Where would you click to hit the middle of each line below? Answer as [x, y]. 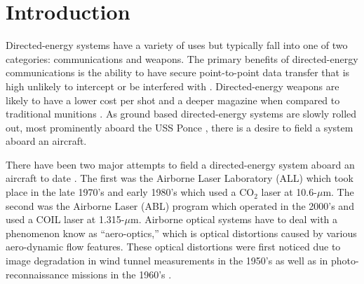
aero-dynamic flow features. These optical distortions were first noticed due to [173, 247]
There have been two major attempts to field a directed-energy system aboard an [180, 164]
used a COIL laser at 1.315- [65, 219]
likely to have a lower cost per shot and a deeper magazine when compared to [173, 100]
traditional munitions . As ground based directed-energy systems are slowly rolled [181, 114]
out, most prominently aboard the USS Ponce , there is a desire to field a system [180, 127]
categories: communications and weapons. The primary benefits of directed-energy [182, 58]
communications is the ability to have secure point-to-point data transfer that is [178, 72]
